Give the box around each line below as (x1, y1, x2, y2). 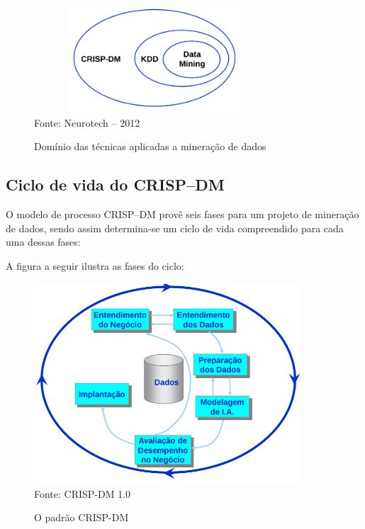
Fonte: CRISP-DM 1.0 (34, 486, 131, 501)
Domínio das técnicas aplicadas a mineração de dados (34, 139, 266, 154)
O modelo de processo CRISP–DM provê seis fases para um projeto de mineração (6, 207, 359, 222)
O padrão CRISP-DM (34, 510, 129, 525)
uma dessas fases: (6, 234, 81, 249)
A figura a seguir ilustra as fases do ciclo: (6, 258, 184, 273)
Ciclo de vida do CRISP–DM (6, 174, 225, 195)
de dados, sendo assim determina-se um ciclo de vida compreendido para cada (6, 220, 344, 235)
